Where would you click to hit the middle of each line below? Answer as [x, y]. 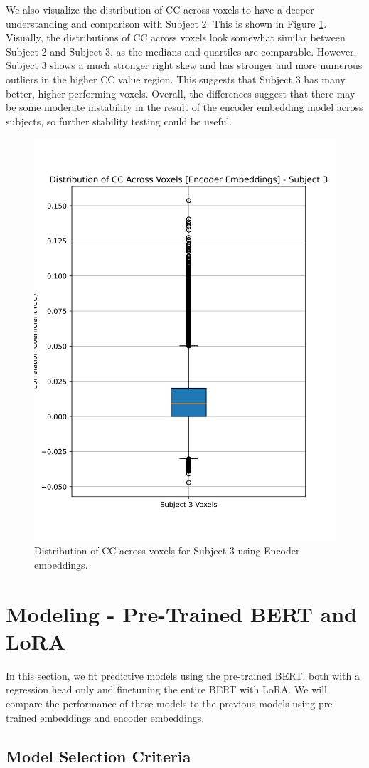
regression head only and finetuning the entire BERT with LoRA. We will [166, 689]
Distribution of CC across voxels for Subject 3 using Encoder [167, 551]
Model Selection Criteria [98, 756]
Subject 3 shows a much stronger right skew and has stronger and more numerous [184, 65]
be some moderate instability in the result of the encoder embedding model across [184, 107]
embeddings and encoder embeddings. [122, 717]
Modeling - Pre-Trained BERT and [181, 613]
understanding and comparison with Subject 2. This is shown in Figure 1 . [166, 23]
